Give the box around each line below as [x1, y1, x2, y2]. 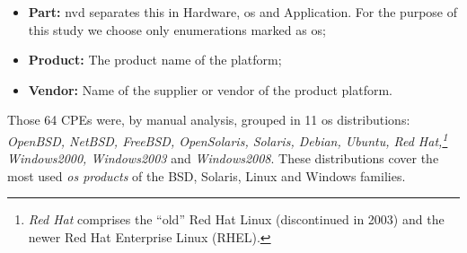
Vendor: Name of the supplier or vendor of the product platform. [28, 80, 392, 99]
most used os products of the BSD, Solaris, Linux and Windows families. [7, 166, 406, 185]
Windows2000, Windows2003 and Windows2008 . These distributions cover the [7, 149, 439, 168]
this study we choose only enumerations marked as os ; [28, 20, 326, 39]
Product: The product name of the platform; [28, 50, 282, 69]
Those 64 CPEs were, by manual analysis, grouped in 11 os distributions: [7, 110, 410, 129]
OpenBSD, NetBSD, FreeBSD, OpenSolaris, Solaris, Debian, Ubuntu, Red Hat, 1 [7, 128, 448, 150]
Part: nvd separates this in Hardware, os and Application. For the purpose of [28, 3, 458, 21]
